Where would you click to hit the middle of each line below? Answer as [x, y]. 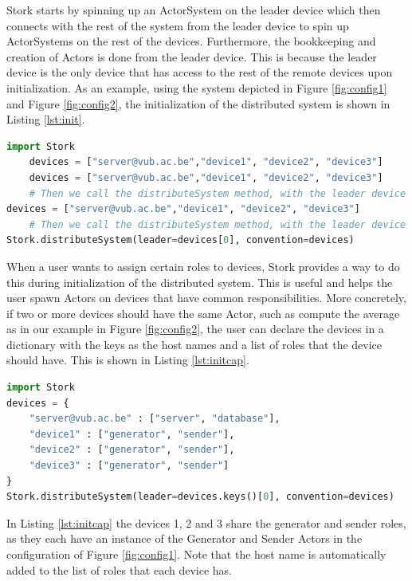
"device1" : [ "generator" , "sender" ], [132, 434]
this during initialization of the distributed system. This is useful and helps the [200, 282]
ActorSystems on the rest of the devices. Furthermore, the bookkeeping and [191, 41]
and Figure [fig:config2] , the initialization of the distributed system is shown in [198, 103]
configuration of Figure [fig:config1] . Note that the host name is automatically [196, 554]
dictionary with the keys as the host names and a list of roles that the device [194, 344]
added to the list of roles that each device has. [119, 569]
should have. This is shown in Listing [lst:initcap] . [128, 360]
